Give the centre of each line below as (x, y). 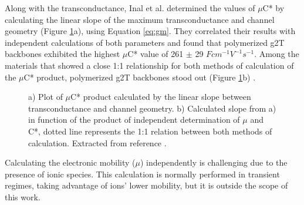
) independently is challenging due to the (214, 162)
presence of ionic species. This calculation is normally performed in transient (142, 174)
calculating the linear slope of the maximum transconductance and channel (140, 19)
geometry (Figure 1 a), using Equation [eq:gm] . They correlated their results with (150, 31)
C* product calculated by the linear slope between (161, 97)
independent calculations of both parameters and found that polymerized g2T (145, 42)
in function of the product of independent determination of (134, 120)
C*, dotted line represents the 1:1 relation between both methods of (150, 131)
